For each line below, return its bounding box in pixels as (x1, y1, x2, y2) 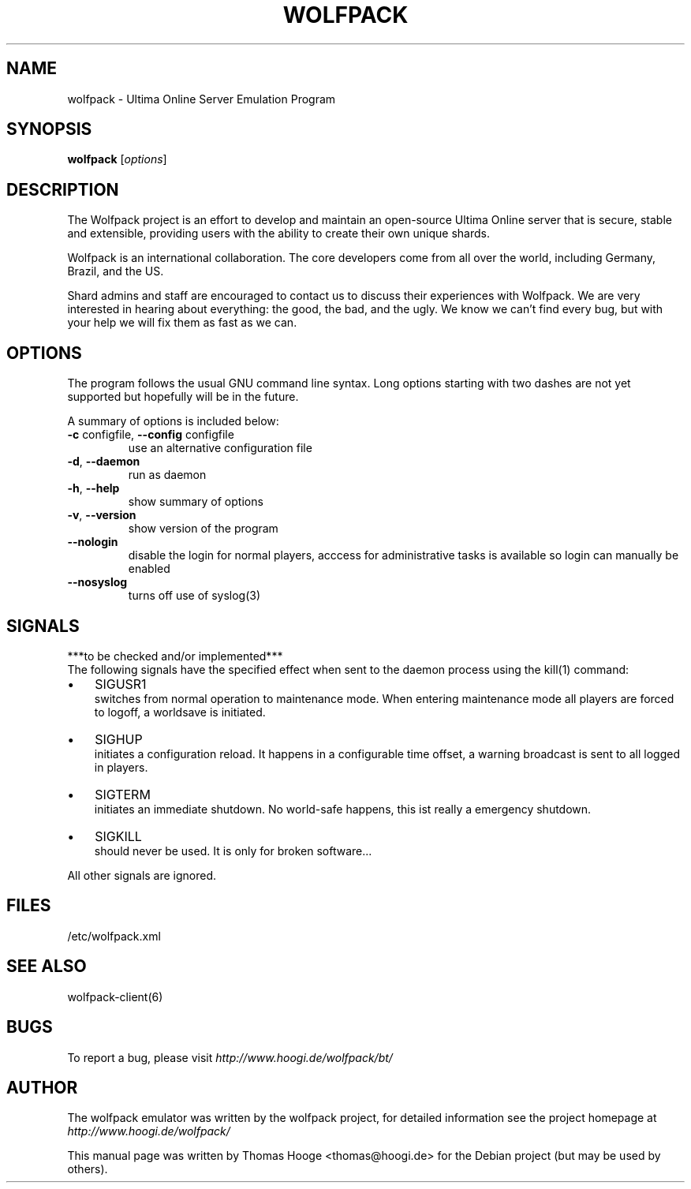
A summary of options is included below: (67, 414, 279, 428)
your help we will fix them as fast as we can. (67, 316, 297, 330)
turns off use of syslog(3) (128, 589, 261, 603)
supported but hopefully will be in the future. (67, 390, 299, 404)
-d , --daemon (67, 454, 140, 469)
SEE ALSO (6, 956, 87, 977)
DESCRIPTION (6, 179, 119, 200)
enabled (128, 562, 170, 576)
